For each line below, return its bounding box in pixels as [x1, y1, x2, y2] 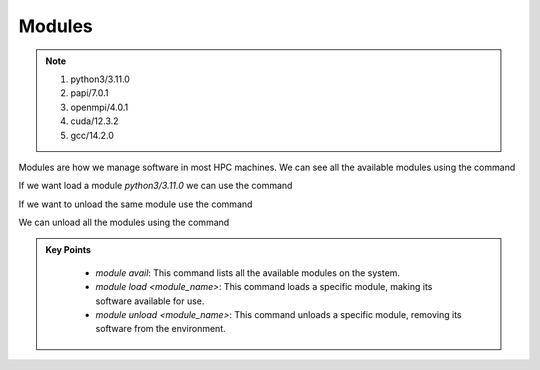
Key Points [45, 244, 92, 256]
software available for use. [95, 295, 205, 307]
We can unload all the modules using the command [18, 216, 230, 229]
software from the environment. [95, 323, 227, 335]
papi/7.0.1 [70, 87, 109, 99]
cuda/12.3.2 [70, 115, 119, 127]
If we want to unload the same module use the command [18, 198, 253, 210]
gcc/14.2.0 [70, 129, 114, 141]
